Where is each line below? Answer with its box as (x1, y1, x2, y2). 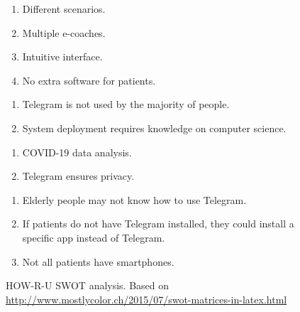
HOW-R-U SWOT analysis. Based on (6, 278, 170, 293)
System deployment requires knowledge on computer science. (22, 120, 287, 135)
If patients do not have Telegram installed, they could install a (22, 216, 294, 231)
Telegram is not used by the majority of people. (22, 97, 230, 112)
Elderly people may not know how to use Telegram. (22, 192, 247, 207)
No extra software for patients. (22, 72, 156, 87)
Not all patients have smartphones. (22, 254, 174, 269)
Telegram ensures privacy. (22, 168, 135, 183)
